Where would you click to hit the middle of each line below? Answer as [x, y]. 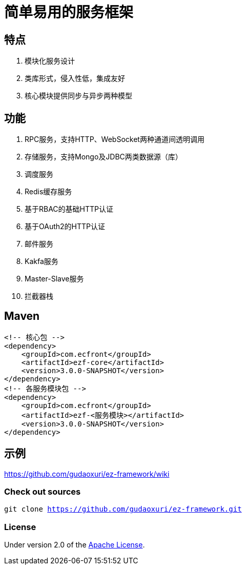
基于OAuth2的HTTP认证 [65, 227]
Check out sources [43, 492]
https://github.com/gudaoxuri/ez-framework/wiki [87, 474]
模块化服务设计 [50, 61]
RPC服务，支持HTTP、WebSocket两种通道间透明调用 [115, 139]
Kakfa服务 [42, 261]
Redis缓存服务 [48, 192]
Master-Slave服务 [54, 279]
